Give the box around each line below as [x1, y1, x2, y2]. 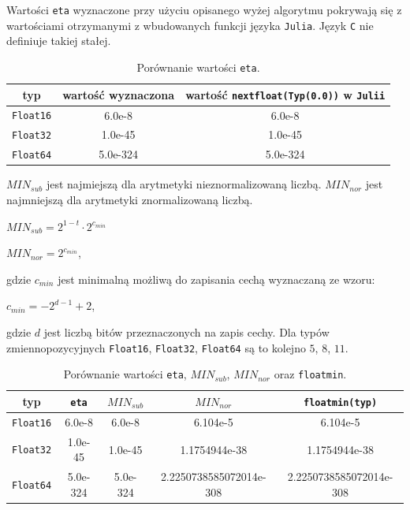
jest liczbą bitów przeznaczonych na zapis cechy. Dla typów [43, 324, 330, 340]
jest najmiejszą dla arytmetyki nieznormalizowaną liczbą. [46, 176, 322, 192]
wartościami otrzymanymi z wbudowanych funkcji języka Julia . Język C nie [6, 17, 374, 33]
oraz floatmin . [274, 366, 347, 382]
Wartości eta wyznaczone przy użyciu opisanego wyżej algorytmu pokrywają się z [6, 2, 402, 17]
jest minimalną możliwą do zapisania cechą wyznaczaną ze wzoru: [58, 270, 375, 287]
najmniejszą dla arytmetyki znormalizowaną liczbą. [6, 192, 253, 208]
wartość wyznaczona [62, 86, 175, 102]
